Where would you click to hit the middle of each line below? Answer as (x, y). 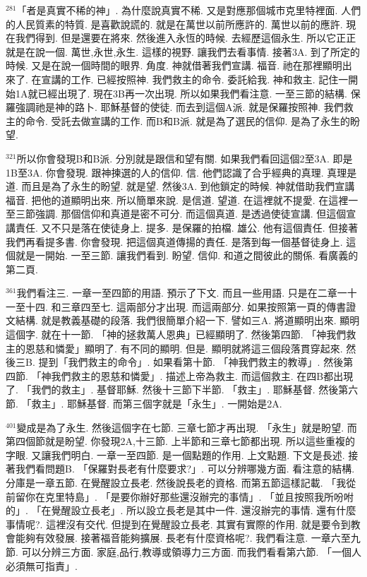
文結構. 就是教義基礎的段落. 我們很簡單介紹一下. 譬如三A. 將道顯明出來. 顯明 (183, 320)
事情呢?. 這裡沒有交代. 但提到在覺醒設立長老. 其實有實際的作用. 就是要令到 (178, 524)
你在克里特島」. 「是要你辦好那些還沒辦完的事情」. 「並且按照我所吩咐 (189, 496)
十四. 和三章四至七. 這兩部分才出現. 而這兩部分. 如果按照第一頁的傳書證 (191, 306)
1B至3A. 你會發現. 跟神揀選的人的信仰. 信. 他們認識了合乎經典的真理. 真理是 (181, 172)
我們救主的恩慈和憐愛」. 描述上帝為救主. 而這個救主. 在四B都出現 (202, 375)
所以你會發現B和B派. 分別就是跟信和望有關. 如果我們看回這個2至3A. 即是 (185, 158)
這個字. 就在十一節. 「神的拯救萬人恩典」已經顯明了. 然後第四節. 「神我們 (176, 334)
